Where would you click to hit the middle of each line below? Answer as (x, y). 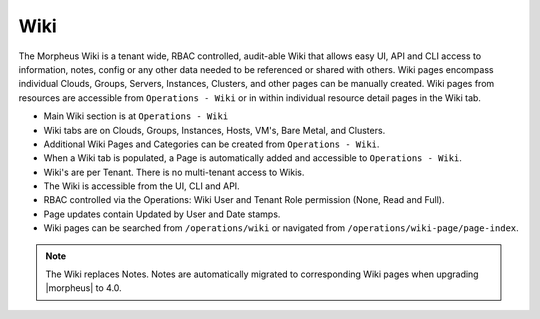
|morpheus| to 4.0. (83, 288)
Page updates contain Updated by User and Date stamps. (162, 214)
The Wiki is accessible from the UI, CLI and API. (141, 186)
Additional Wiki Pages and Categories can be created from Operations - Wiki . (211, 144)
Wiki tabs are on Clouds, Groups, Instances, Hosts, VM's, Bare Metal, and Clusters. (214, 130)
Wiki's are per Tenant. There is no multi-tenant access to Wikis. (174, 172)
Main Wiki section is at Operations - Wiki (136, 116)
